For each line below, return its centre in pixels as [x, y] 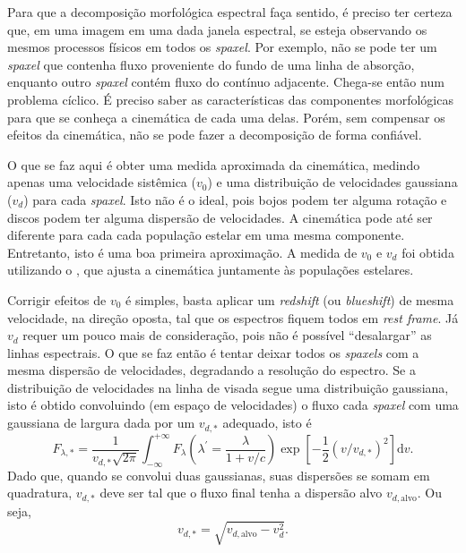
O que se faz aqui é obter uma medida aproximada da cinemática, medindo [214, 164]
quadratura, [40, 493]
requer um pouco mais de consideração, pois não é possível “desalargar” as [227, 335]
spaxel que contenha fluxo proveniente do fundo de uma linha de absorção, [211, 64]
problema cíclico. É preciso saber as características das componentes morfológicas [230, 99]
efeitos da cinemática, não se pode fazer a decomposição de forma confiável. [215, 135]
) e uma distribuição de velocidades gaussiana [332, 182]
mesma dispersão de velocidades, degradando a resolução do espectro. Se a [211, 370]
